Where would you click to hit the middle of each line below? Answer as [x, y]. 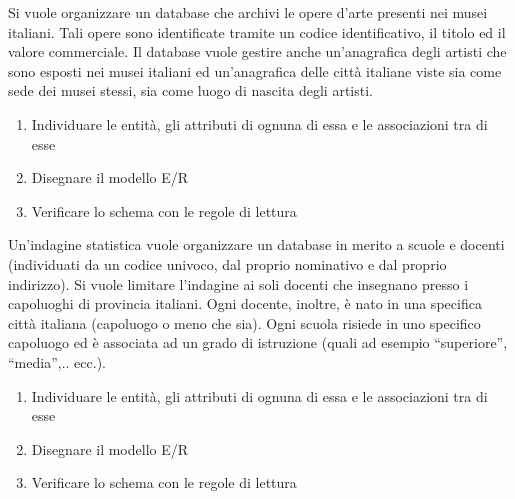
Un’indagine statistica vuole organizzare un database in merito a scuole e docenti [256, 244]
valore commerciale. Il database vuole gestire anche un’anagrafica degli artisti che [257, 51]
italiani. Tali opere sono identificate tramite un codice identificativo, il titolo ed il [257, 31]
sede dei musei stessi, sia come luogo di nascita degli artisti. [190, 90]
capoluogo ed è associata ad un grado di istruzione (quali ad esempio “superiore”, [258, 342]
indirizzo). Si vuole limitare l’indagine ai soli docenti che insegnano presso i [238, 283]
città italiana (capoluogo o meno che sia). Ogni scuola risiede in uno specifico [244, 322]
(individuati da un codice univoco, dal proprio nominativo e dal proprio [227, 263]
